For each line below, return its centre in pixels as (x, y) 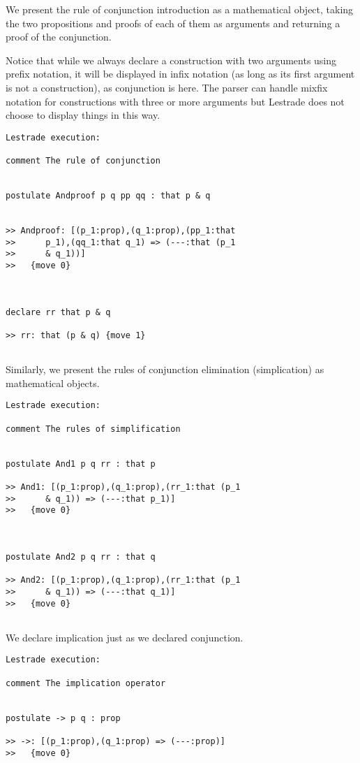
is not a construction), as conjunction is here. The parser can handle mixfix (167, 87)
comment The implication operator (86, 683)
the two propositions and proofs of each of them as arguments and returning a (173, 23)
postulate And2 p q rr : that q (81, 557)
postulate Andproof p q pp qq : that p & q (108, 196)
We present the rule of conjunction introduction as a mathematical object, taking (180, 9)
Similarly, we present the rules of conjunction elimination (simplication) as (165, 369)
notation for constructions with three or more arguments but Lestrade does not (175, 101)
